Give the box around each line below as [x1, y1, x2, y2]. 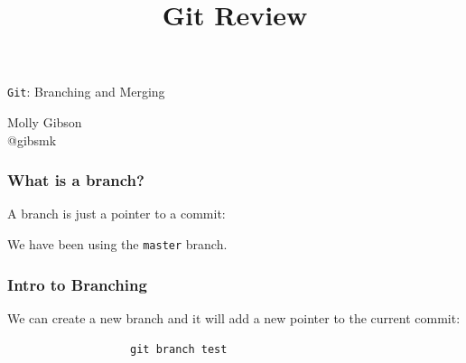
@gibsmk [7, 130, 57, 149]
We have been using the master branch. [7, 235, 228, 254]
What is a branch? [7, 169, 144, 191]
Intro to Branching [7, 273, 147, 295]
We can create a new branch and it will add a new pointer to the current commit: [7, 308, 461, 327]
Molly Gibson [7, 113, 82, 132]
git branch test [130, 342, 228, 356]
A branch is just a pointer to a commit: [7, 204, 226, 223]
